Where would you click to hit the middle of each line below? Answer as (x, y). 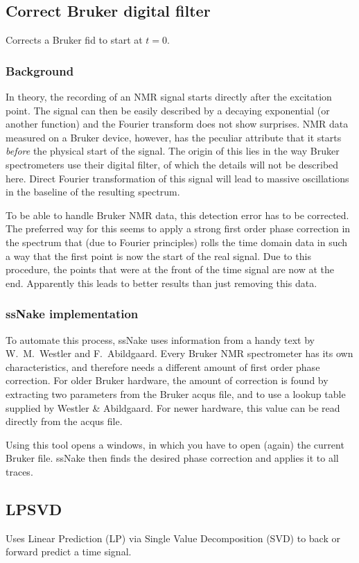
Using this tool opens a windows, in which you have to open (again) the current (175, 444)
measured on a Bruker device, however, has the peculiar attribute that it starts (174, 137)
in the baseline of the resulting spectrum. (93, 192)
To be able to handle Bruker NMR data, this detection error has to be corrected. (177, 215)
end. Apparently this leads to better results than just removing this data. (161, 283)
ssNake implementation (72, 314)
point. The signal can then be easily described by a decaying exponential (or (168, 110)
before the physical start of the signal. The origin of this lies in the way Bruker (173, 151)
